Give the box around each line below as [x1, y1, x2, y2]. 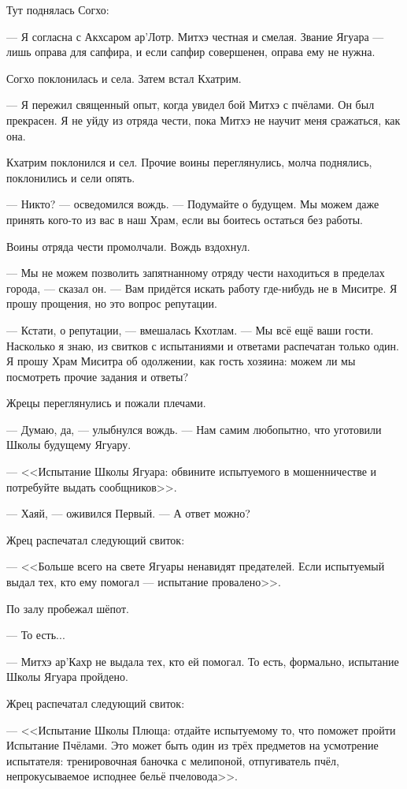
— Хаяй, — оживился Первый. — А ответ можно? [6, 505, 250, 522]
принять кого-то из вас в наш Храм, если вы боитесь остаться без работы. [6, 211, 363, 227]
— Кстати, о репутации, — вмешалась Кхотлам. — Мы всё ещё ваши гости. [6, 321, 374, 338]
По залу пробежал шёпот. [6, 600, 129, 616]
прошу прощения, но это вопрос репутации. [6, 295, 217, 312]
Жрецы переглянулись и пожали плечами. [6, 394, 206, 411]
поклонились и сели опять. [6, 169, 135, 185]
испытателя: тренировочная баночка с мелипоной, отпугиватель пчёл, [6, 752, 339, 768]
